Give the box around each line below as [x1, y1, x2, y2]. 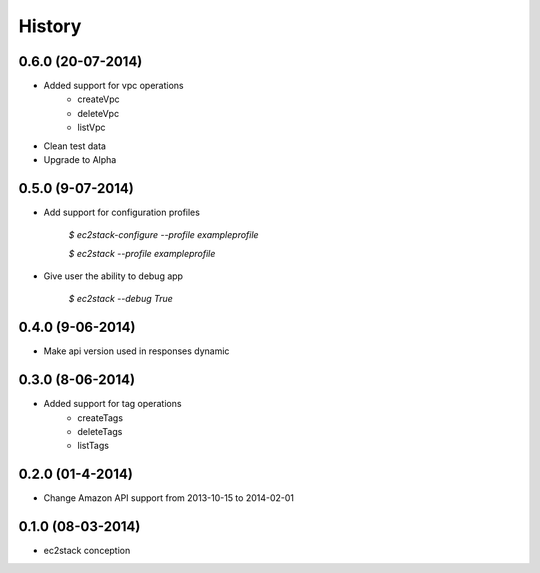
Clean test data [43, 140, 107, 152]
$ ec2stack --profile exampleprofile [68, 247, 216, 259]
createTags [77, 411, 124, 424]
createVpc [77, 93, 120, 105]
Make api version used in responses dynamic [43, 345, 230, 357]
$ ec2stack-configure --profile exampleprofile [68, 229, 259, 241]
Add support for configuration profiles [43, 206, 200, 218]
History [18, 15, 82, 37]
